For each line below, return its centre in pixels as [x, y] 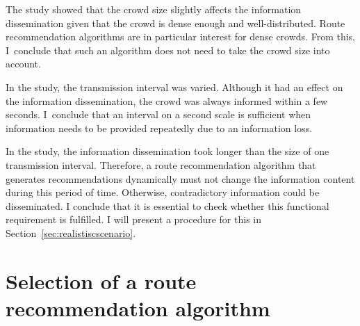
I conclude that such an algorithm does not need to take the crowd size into [168, 50]
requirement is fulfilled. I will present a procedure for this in [133, 219]
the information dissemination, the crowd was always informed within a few [167, 100]
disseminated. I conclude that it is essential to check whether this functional [167, 205]
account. [23, 64]
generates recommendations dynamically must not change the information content [180, 178]
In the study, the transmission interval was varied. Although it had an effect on [174, 87]
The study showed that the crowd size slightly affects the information [154, 9]
